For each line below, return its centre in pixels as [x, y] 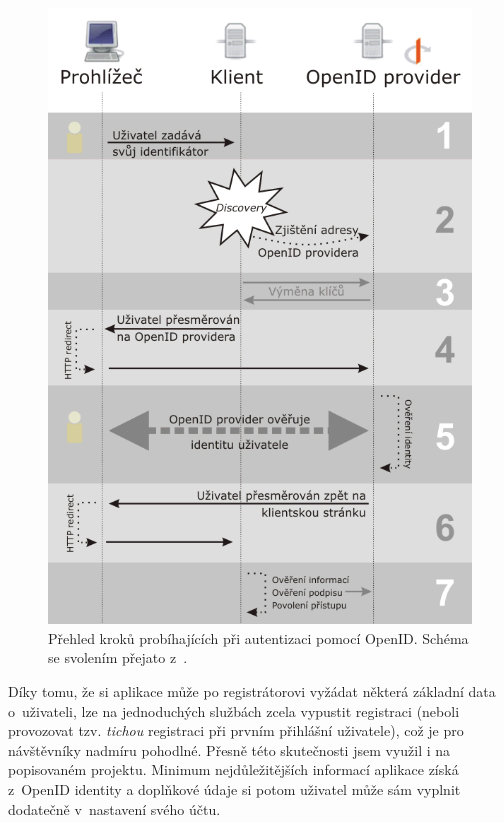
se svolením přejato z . [118, 657]
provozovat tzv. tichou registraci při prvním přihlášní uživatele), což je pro [236, 730]
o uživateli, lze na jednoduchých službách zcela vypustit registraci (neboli [234, 710]
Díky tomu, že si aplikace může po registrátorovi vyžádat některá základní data [252, 690]
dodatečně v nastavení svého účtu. [114, 808]
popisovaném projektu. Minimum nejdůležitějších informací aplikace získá [233, 769]
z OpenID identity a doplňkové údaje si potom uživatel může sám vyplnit [234, 788]
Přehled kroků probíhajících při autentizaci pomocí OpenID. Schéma [258, 637]
